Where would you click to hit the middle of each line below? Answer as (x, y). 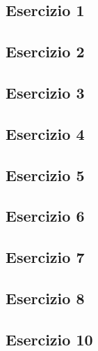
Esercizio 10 (49, 339)
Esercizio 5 (45, 174)
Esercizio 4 (45, 133)
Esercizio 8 (45, 298)
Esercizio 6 (45, 216)
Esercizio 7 (45, 257)
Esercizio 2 (45, 51)
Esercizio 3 (45, 92)
